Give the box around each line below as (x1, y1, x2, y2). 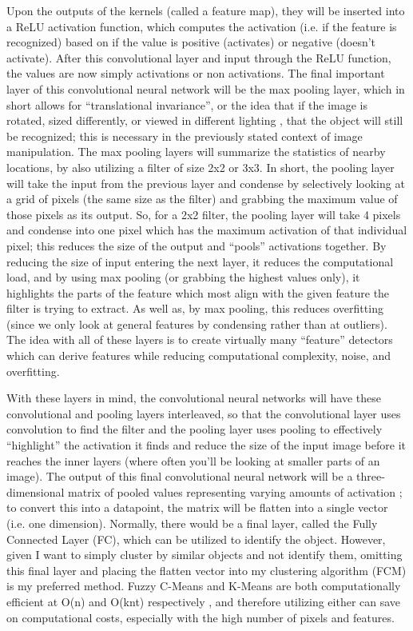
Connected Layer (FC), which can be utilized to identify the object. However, (6, 530, 386, 547)
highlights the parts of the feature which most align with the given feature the (6, 284, 390, 301)
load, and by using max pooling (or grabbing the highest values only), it (6, 269, 360, 286)
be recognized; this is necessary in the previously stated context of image (6, 127, 363, 144)
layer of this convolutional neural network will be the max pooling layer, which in (6, 80, 405, 97)
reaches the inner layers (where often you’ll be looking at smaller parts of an (6, 452, 380, 469)
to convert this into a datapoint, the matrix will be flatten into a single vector (6, 499, 388, 516)
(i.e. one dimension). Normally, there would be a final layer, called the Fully (6, 515, 378, 531)
